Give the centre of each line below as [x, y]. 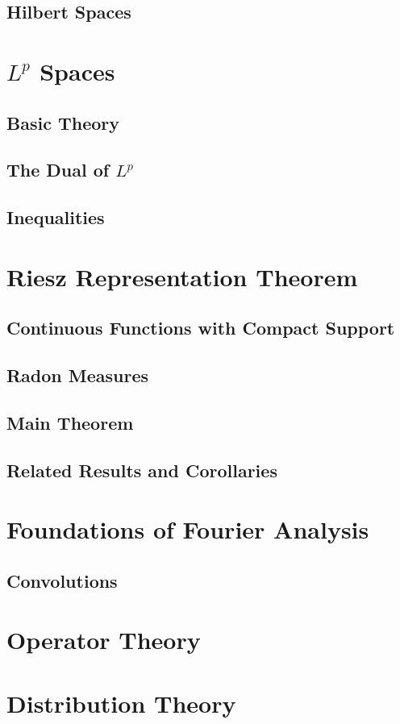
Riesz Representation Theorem [182, 276]
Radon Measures [78, 375]
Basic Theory [63, 122]
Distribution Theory [121, 703]
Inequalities [56, 217]
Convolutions [62, 580]
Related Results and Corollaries [142, 470]
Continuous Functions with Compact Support [201, 328]
